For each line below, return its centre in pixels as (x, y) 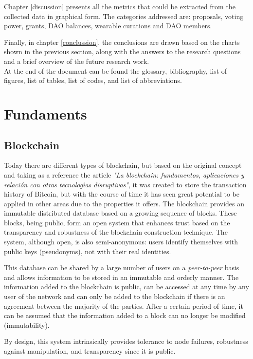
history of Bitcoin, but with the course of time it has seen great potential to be (122, 194)
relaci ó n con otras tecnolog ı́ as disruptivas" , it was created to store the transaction (125, 184)
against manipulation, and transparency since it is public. (90, 351)
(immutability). (27, 325)
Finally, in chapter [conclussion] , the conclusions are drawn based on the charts (122, 42)
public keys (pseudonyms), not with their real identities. (88, 251)
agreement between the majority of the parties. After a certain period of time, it (124, 306)
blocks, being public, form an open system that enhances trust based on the (117, 222)
